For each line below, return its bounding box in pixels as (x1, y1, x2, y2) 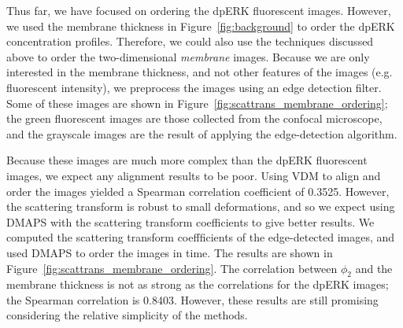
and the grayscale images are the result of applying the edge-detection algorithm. (6, 125, 397, 142)
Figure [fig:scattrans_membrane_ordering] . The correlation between (6, 260, 338, 276)
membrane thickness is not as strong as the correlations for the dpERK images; (6, 276, 389, 293)
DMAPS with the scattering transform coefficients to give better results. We (6, 213, 375, 230)
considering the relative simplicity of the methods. (6, 307, 248, 323)
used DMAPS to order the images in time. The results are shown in (6, 244, 333, 260)
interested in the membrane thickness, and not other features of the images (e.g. (6, 64, 393, 80)
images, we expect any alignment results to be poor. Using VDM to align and (6, 167, 381, 183)
